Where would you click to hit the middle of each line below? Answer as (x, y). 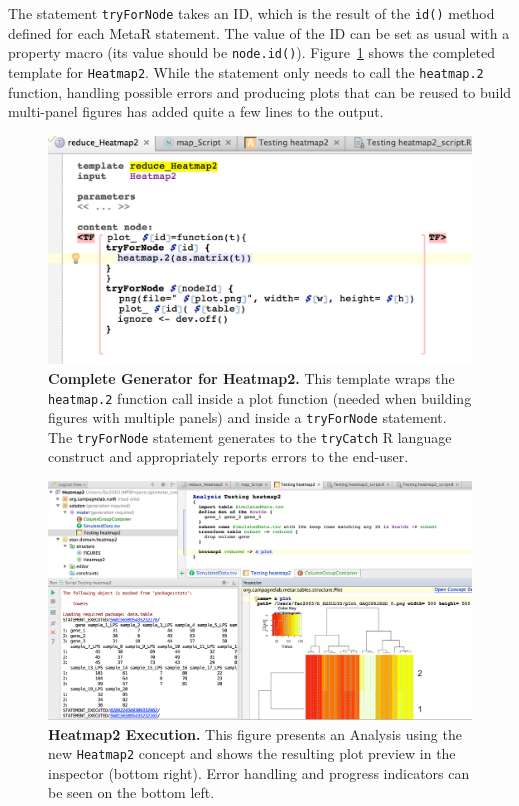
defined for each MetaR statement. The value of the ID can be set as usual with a (259, 32)
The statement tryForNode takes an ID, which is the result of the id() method (251, 13)
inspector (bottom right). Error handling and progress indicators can (259, 772)
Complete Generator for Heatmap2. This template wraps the (251, 377)
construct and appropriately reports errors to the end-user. (228, 456)
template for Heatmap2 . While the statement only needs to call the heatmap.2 (246, 71)
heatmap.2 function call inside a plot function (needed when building (260, 397)
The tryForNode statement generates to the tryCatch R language (250, 436)
